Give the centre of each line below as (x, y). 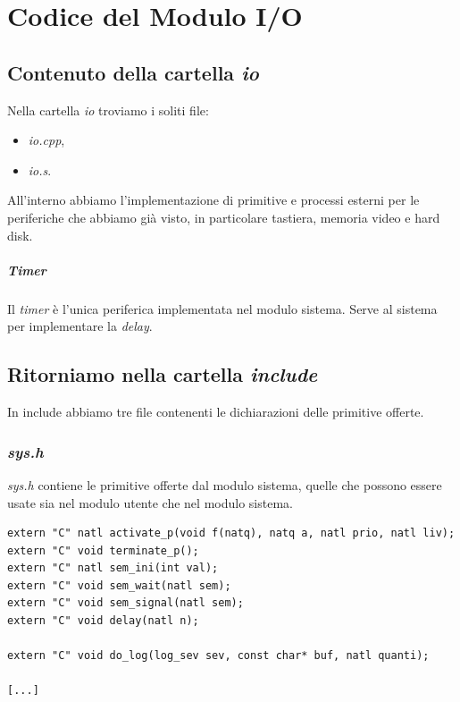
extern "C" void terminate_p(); (103, 550)
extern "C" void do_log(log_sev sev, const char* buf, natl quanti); (218, 656)
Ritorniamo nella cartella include (163, 374)
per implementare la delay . (80, 326)
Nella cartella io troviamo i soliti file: (108, 110)
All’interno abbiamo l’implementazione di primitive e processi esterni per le (213, 200)
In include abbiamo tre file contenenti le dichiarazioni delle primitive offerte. (216, 412)
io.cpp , (46, 140)
